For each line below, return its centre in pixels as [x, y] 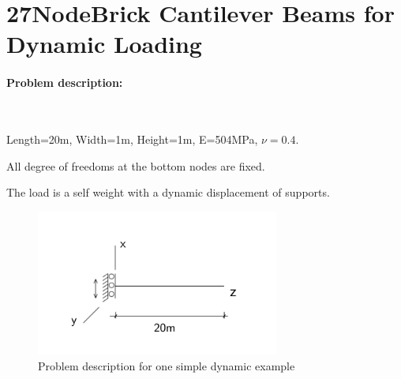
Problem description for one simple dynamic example [167, 365]
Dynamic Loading [104, 44]
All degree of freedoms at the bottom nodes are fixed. [136, 165]
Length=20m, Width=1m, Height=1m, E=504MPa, [132, 139]
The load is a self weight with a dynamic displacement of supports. [168, 192]
